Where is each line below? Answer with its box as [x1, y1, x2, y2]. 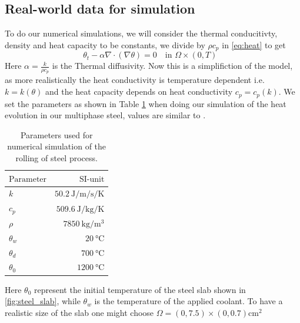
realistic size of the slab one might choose [5, 306, 154, 318]
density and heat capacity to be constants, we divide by [5, 38, 205, 51]
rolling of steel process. [15, 151, 98, 164]
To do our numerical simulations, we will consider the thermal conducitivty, [5, 27, 278, 39]
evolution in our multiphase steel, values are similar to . [5, 109, 206, 121]
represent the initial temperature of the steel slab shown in [34, 283, 246, 295]
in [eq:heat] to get [222, 38, 286, 51]
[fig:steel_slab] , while [5, 295, 81, 307]
